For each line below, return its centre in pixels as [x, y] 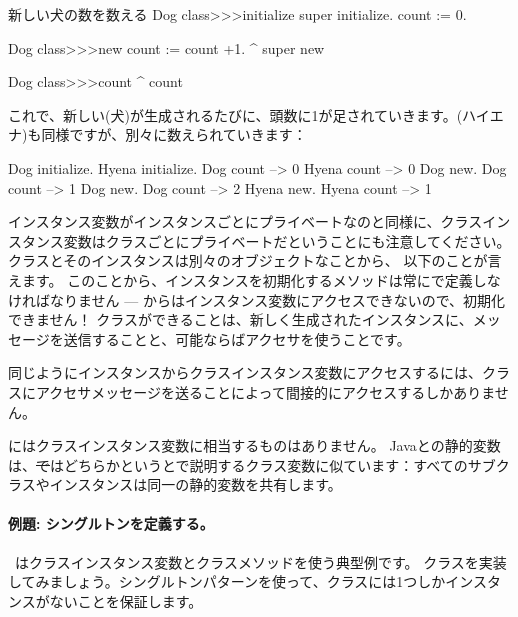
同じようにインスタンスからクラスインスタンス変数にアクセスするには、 [245, 372]
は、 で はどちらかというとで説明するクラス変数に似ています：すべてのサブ [252, 464]
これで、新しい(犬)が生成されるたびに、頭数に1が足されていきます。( [235, 114]
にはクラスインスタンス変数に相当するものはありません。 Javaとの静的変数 [254, 445]
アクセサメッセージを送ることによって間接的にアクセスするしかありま [265, 391]
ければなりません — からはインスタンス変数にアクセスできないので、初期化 [257, 299]
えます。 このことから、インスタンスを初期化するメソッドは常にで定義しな [254, 279]
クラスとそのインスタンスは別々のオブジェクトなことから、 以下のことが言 [255, 260]
